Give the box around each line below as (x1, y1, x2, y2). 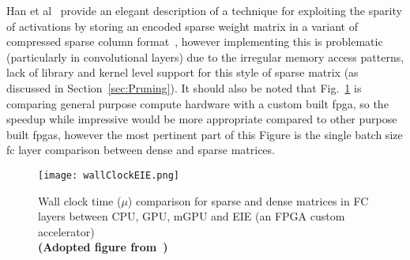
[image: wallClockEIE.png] (38, 169, 179, 181)
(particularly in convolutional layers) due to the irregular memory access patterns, (6, 48, 404, 65)
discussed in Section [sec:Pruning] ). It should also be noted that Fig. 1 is (6, 79, 362, 96)
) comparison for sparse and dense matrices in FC (127, 192, 369, 209)
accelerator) (38, 223, 95, 239)
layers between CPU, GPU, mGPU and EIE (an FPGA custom (38, 208, 345, 224)
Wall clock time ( (38, 192, 122, 209)
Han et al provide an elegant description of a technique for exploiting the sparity (6, 2, 402, 18)
